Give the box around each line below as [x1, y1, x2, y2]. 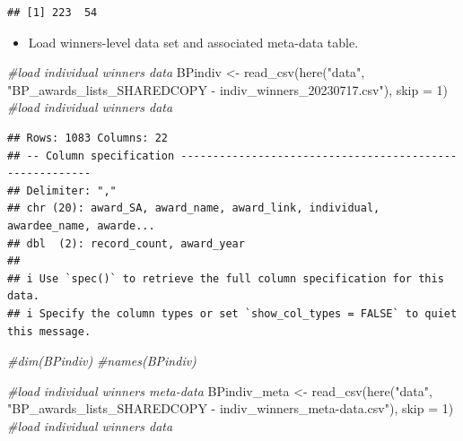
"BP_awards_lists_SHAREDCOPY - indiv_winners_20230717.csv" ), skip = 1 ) [7, 80, 448, 99]
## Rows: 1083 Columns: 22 [7, 131, 168, 144]
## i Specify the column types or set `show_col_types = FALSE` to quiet [7, 307, 458, 320]
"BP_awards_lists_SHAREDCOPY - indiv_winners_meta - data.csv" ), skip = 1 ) [7, 399, 454, 418]
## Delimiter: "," [7, 184, 117, 197]
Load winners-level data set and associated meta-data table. [28, 32, 359, 51]
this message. [7, 324, 92, 338]
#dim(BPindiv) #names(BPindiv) [7, 351, 197, 370]
